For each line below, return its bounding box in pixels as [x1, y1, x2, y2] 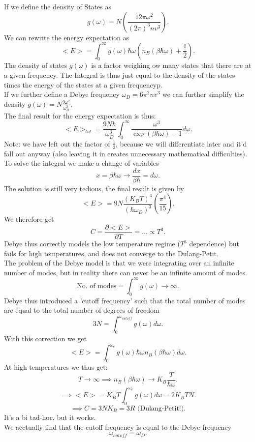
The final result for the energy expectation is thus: [4, 110, 156, 120]
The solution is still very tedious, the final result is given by [4, 183, 184, 193]
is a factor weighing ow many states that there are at [91, 60, 252, 70]
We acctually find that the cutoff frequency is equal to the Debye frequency [4, 421, 231, 432]
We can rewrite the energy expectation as [4, 32, 129, 42]
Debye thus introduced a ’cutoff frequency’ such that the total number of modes [4, 295, 246, 305]
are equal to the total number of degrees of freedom [4, 305, 159, 315]
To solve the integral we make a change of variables [4, 158, 159, 168]
